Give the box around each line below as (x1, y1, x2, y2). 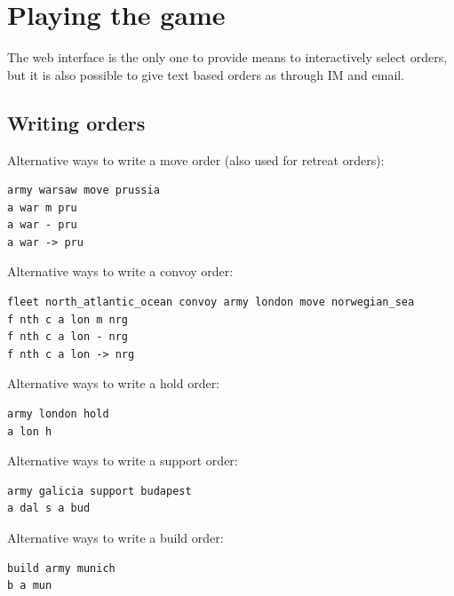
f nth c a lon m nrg (7, 313, 129, 326)
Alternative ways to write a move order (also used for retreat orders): (7, 150, 385, 169)
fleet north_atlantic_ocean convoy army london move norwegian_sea (7, 296, 415, 309)
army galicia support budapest (7, 484, 192, 497)
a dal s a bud (7, 502, 91, 515)
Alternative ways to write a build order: (7, 528, 224, 547)
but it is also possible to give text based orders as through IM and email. (7, 65, 405, 83)
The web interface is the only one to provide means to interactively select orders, (7, 48, 448, 67)
